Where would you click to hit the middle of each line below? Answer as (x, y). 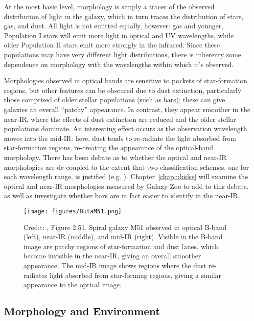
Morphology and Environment (82, 311)
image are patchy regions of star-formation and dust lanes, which (121, 246)
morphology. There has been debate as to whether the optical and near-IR (115, 157)
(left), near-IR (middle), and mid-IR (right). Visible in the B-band (123, 237)
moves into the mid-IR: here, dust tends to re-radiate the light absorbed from (120, 138)
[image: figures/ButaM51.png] (73, 211)
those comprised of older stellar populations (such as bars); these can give (115, 100)
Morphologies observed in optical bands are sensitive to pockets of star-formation (126, 80)
